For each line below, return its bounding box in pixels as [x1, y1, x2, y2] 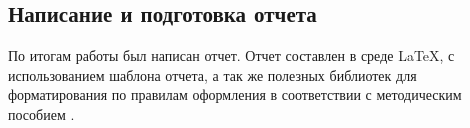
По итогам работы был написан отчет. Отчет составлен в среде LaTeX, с [8, 45, 455, 66]
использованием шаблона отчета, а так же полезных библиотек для [8, 64, 417, 85]
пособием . [8, 103, 75, 124]
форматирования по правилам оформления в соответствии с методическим [8, 84, 462, 105]
